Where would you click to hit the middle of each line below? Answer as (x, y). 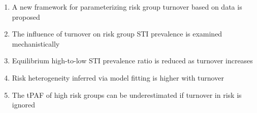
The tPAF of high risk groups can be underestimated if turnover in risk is (127, 95)
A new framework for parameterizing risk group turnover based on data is (127, 7)
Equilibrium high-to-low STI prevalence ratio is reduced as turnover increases (132, 61)
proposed (26, 16)
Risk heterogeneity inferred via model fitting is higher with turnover (118, 77)
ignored (23, 105)
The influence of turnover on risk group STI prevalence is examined (117, 34)
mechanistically (36, 43)
